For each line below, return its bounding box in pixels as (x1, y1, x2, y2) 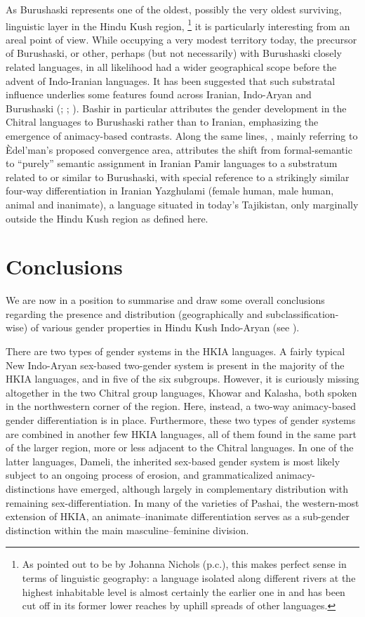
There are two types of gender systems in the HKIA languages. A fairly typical (6, 344, 345, 359)
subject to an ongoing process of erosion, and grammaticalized (6, 467, 273, 482)
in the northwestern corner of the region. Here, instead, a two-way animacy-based (6, 399, 356, 413)
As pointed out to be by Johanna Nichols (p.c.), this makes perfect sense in (22, 557, 347, 571)
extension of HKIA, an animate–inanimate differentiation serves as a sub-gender (6, 509, 350, 524)
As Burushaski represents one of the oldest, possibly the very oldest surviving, (6, 2, 342, 16)
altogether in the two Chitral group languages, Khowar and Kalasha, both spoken (6, 385, 357, 399)
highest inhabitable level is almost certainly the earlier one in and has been (22, 584, 345, 599)
